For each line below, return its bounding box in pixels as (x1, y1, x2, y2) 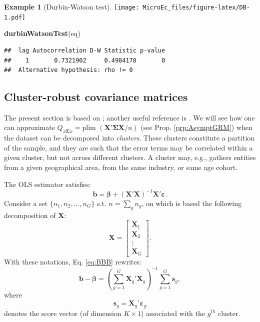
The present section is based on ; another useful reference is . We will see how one (4, 112, 255, 122)
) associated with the (140, 307, 205, 318)
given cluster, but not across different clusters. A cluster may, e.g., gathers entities (4, 152, 256, 162)
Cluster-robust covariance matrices (4, 89, 188, 104)
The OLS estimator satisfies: (4, 178, 91, 189)
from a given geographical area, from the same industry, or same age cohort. (4, 162, 238, 172)
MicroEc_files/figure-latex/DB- (142, 4, 250, 11)
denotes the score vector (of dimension (4, 307, 121, 318)
